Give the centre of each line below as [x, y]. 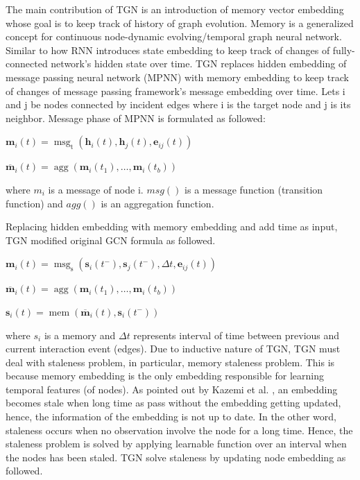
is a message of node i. [96, 189]
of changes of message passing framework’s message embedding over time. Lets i [175, 91]
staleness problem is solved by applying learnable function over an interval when [176, 444]
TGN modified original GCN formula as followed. [111, 240]
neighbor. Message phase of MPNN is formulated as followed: [136, 118]
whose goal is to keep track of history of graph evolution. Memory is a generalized [180, 23]
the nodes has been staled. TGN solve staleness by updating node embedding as [176, 457]
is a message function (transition [254, 189]
